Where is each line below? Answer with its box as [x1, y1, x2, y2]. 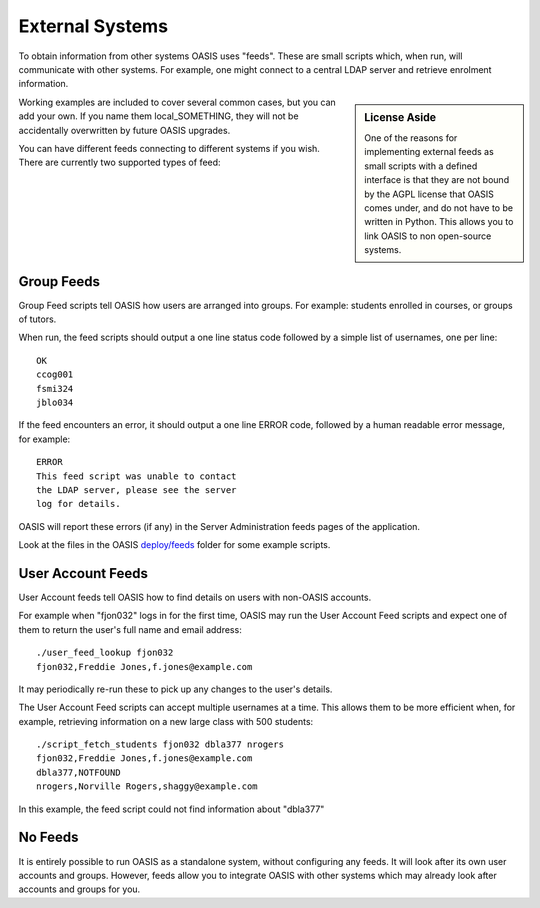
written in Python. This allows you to [364, 216, 514, 228]
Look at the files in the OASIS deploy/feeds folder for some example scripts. [18, 539, 331, 551]
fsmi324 [36, 383, 74, 394]
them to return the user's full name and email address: [18, 623, 242, 635]
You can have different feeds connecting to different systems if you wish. [18, 142, 320, 154]
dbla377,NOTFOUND [36, 766, 121, 778]
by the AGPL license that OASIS [364, 188, 495, 200]
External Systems [18, 15, 169, 37]
